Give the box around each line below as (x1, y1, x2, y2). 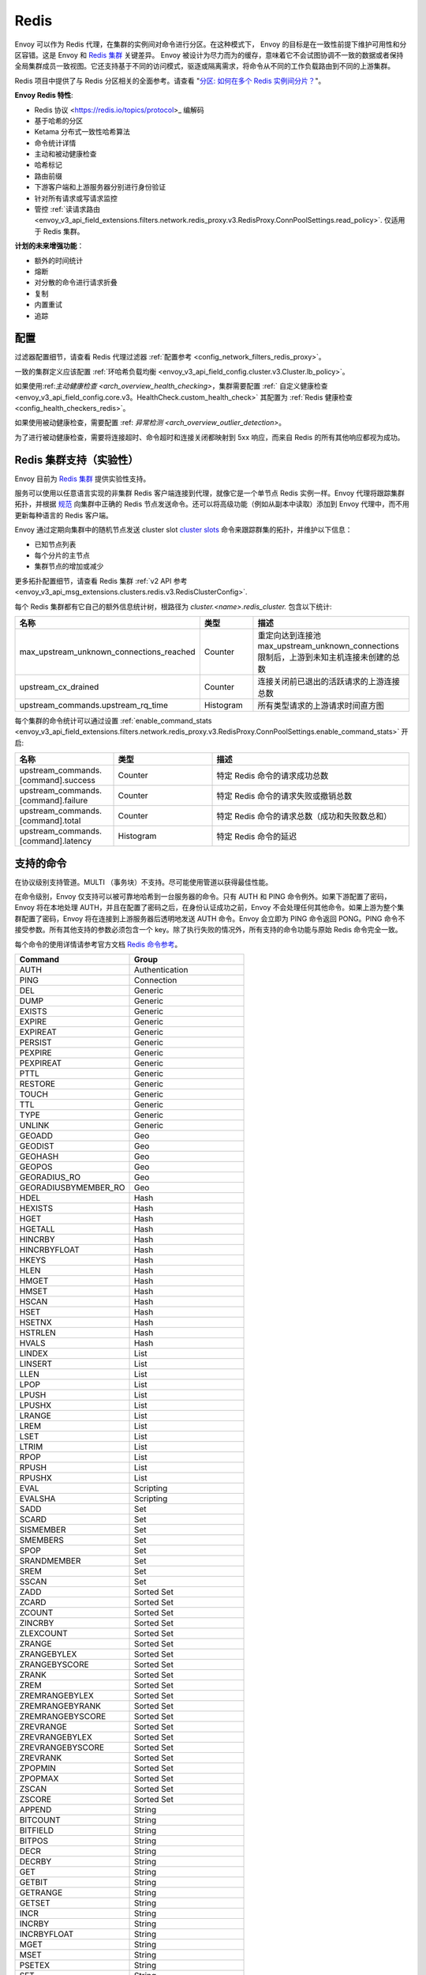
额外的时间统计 (34, 255, 83, 265)
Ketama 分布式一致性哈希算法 (34, 127, 130, 137)
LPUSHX (19, 1400, 51, 1411)
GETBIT (19, 1877, 48, 1888)
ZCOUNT (19, 1608, 54, 1619)
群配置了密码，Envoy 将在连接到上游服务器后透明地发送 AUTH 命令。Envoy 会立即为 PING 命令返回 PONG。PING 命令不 (14, 913, 405, 924)
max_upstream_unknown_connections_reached (19, 646, 196, 657)
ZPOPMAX (19, 1774, 59, 1785)
